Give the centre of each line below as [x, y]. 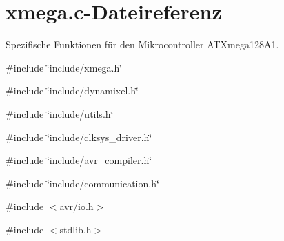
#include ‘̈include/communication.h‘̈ [82, 183]
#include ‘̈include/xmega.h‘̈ [64, 67]
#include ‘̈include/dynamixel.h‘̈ [72, 91]
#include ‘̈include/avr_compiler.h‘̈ [79, 160]
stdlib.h [75, 229]
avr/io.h [77, 206]
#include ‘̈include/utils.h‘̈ [60, 113]
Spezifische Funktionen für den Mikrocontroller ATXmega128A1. [142, 44]
